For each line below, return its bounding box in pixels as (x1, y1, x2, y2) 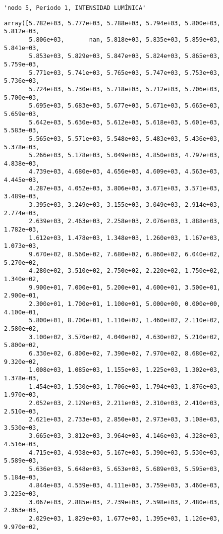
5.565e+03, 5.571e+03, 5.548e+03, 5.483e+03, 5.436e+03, (29, 135, 221, 142)
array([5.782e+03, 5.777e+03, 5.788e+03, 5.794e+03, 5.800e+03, (4, 19, 221, 27)
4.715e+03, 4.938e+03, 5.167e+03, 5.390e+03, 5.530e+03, (29, 449, 221, 456)
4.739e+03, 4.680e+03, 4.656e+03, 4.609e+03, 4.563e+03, (29, 168, 221, 176)
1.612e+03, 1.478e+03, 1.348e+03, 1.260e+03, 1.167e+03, (29, 234, 221, 241)
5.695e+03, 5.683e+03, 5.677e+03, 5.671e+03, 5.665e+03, (29, 102, 221, 110)
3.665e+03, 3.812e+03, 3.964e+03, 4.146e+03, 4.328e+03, (29, 432, 221, 440)
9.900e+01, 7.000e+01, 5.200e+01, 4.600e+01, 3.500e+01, (29, 284, 221, 291)
